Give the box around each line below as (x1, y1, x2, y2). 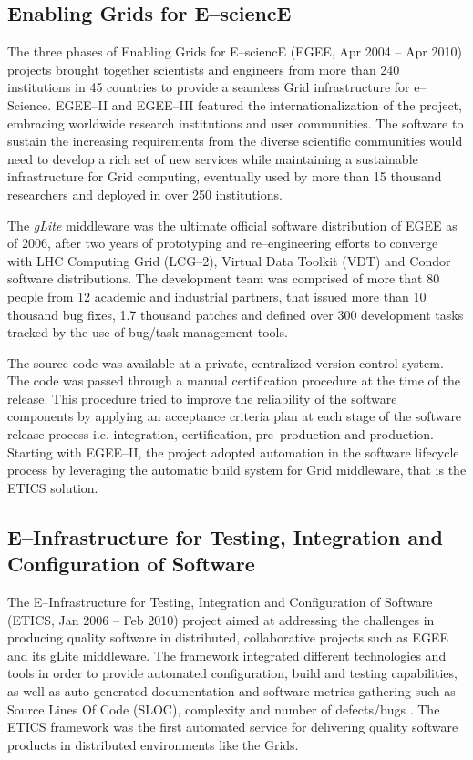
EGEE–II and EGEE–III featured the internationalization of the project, (55, 95, 462, 114)
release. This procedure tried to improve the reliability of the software (7, 388, 397, 407)
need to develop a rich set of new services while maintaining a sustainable (7, 149, 418, 168)
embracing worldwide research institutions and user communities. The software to (7, 113, 464, 132)
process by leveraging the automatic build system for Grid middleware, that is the (7, 460, 467, 479)
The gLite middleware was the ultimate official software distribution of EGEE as (7, 215, 458, 234)
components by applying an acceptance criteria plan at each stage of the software (7, 406, 462, 426)
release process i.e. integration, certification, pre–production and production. (7, 425, 435, 444)
